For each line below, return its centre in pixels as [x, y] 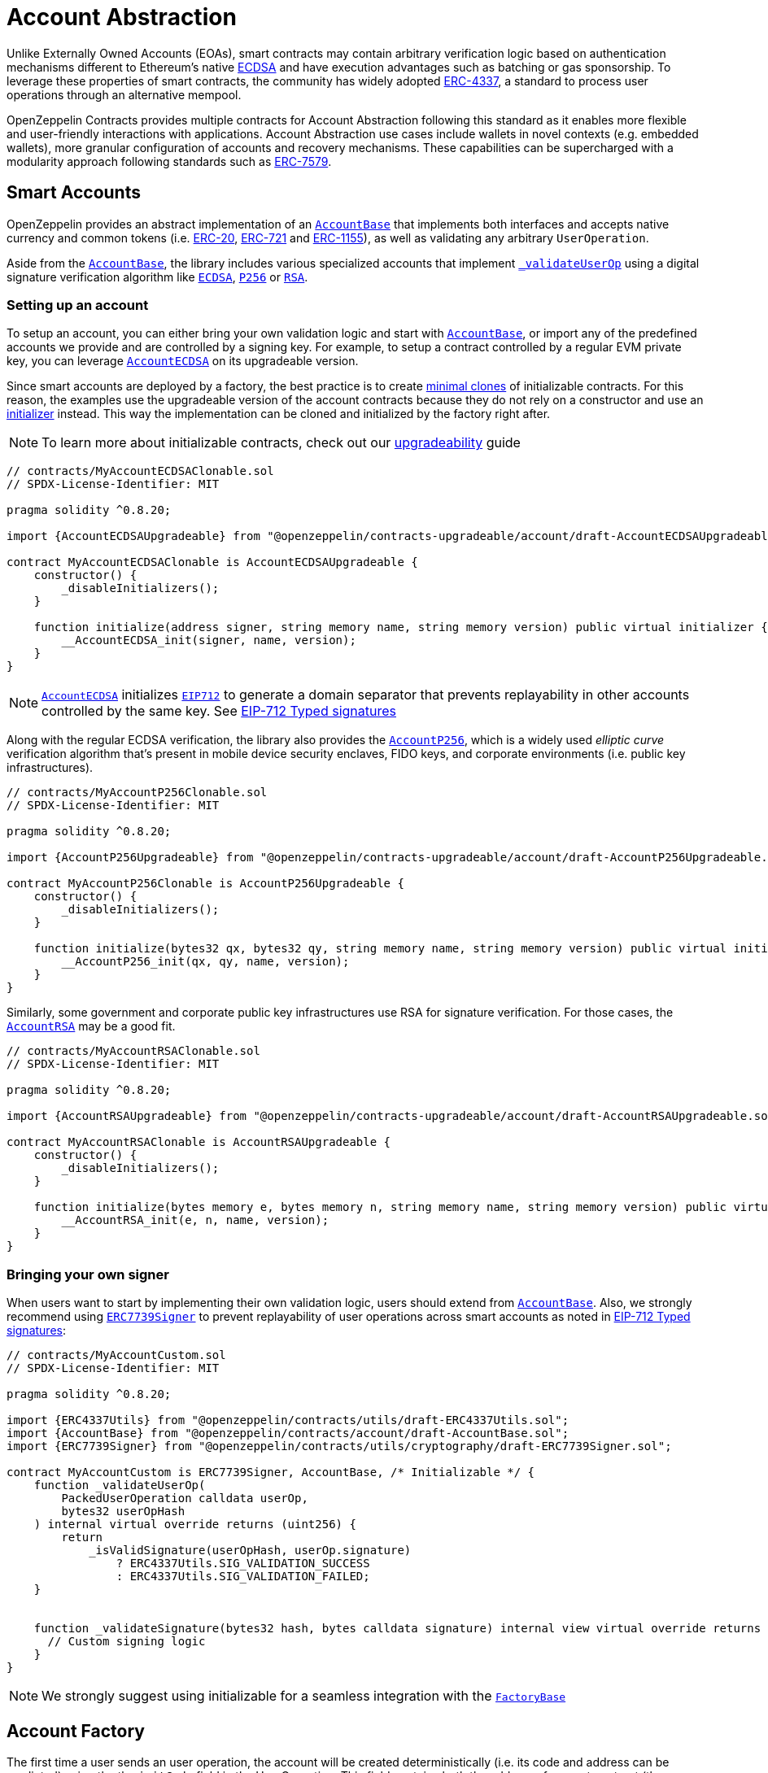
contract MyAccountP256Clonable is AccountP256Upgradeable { [205, 884]
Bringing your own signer [88, 1274]
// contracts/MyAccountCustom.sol [116, 1355]
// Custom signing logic [127, 1642]
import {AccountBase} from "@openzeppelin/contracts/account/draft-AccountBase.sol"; [288, 1433]
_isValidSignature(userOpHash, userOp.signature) [250, 1551]
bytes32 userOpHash [123, 1512]
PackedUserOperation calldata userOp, [185, 1499]
